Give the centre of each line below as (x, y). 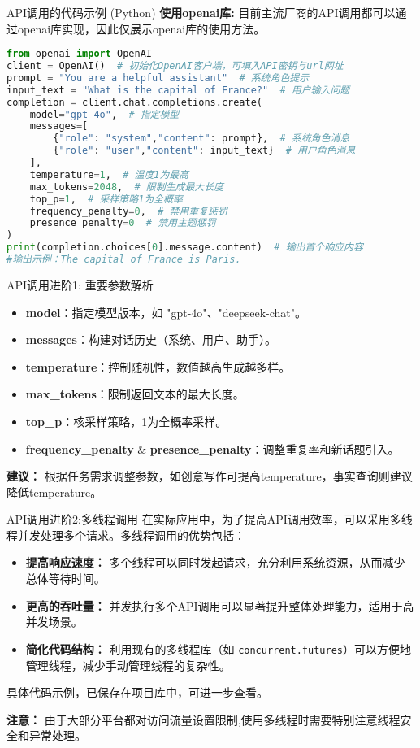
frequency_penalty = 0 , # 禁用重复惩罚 (128, 211)
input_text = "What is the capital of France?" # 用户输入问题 (178, 90)
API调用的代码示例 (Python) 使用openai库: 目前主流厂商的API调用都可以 (201, 12)
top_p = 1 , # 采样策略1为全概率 (106, 199)
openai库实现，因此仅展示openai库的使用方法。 (141, 28)
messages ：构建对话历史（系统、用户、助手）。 (151, 339)
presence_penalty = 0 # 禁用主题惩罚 (123, 223)
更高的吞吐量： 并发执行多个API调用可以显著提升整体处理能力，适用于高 (220, 605)
